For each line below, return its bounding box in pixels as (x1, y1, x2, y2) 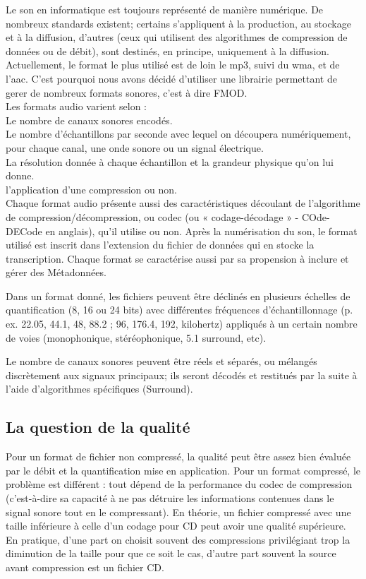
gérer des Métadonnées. (6, 265, 106, 280)
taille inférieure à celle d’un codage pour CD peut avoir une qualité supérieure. (6, 518, 346, 533)
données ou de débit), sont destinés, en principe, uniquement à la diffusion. (6, 43, 329, 58)
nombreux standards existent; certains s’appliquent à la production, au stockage (6, 16, 351, 30)
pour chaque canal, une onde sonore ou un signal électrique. (6, 140, 264, 155)
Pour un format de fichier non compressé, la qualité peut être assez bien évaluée (6, 449, 351, 464)
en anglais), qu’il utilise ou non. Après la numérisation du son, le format (45, 223, 358, 238)
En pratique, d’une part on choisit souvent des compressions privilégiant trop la (6, 532, 350, 547)
